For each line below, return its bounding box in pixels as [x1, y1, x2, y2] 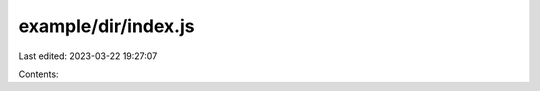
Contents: [18, 68, 59, 80]
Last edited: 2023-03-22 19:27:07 [18, 50, 158, 62]
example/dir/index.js [18, 15, 195, 37]
